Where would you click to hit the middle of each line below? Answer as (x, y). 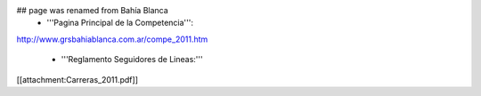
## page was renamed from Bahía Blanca (92, 10)
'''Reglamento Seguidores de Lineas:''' (132, 60)
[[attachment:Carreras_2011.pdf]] (77, 79)
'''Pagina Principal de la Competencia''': (120, 23)
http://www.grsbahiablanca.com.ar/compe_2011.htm (112, 39)
